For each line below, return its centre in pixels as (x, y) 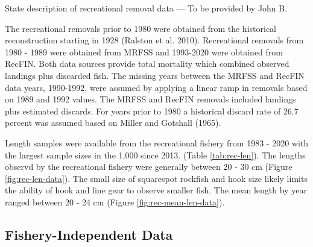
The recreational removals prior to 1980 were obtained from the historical (141, 28)
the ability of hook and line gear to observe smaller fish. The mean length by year (156, 190)
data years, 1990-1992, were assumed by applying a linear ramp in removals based (156, 87)
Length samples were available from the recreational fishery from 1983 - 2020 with (157, 142)
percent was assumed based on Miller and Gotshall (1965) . (113, 123)
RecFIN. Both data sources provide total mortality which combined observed (147, 64)
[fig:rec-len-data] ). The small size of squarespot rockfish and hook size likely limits (156, 178)
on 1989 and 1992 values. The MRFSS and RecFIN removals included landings (150, 99)
